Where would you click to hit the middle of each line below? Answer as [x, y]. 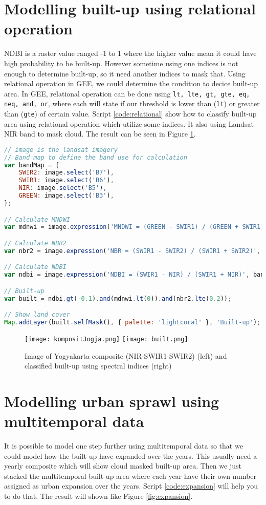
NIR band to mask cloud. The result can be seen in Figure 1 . [100, 134]
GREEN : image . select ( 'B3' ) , [66, 196]
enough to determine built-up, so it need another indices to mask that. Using [125, 73]
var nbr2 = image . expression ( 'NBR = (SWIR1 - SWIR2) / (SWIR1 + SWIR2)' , [132, 251]
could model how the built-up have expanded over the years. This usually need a [131, 455]
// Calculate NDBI [35, 267]
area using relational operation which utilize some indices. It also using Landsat [129, 123]
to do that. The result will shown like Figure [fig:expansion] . [98, 496]
